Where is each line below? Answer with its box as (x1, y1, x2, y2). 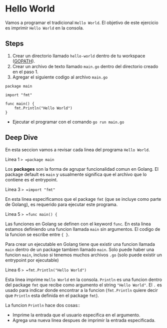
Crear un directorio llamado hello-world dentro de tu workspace (12, 53, 145, 59)
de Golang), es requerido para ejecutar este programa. (5, 201, 118, 207)
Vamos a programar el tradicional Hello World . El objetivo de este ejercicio (5, 20, 158, 26)
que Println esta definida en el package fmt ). (5, 292, 99, 298)
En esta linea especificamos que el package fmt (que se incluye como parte (5, 196, 161, 202)
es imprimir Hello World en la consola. (5, 25, 84, 31)
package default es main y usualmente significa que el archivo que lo (5, 171, 147, 177)
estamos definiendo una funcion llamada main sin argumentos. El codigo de (5, 226, 160, 232)
